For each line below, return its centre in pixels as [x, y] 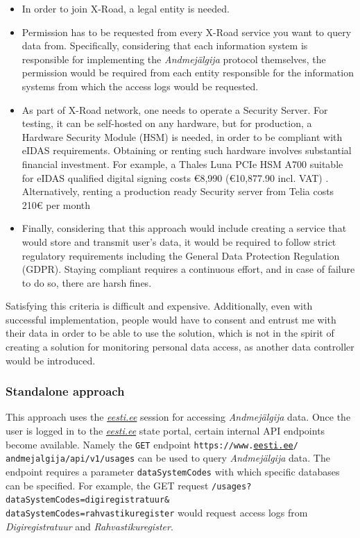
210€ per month [56, 204]
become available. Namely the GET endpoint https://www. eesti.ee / [152, 444]
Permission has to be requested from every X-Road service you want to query [187, 32]
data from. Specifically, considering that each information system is [165, 45]
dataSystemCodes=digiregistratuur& [88, 500]
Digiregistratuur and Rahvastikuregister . [89, 526]
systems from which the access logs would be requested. [140, 86]
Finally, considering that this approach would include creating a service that [184, 228]
